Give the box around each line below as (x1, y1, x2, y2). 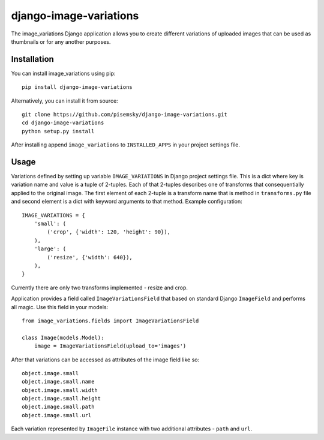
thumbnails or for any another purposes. (11, 38, 111, 45)
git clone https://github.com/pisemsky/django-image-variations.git (22, 111, 227, 118)
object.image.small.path (22, 403, 95, 411)
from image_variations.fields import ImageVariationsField (22, 317, 199, 324)
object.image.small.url (22, 412, 92, 418)
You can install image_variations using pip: (11, 70, 116, 77)
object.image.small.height (22, 395, 101, 402)
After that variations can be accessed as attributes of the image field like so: (11, 356, 200, 363)
